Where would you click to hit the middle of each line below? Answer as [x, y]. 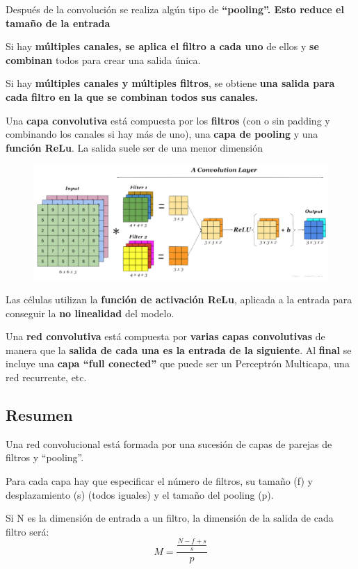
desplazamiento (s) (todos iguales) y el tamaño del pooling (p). [140, 494]
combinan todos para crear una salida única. [103, 59]
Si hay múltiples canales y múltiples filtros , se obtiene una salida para [170, 83]
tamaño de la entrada [58, 23]
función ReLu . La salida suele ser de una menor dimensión [135, 147]
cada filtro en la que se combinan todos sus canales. [132, 96]
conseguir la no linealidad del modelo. [90, 313]
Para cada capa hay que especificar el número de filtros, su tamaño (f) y [159, 480]
